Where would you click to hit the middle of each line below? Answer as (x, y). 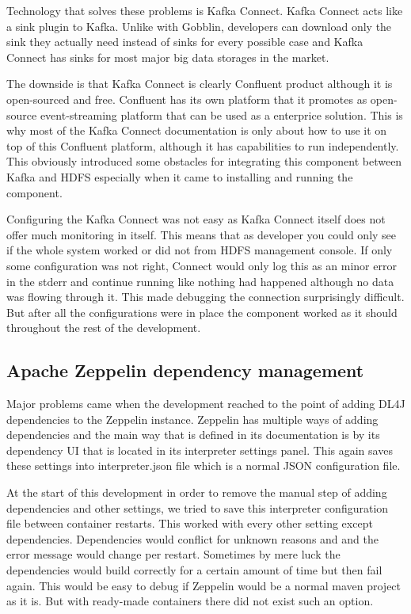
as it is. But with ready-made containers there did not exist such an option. (190, 601)
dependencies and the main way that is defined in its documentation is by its (193, 435)
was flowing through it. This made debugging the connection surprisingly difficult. (205, 297)
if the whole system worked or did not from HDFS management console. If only (200, 250)
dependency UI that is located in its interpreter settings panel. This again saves (200, 450)
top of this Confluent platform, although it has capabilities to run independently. (203, 145)
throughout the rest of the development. (104, 328)
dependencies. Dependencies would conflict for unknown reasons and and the (192, 538)
